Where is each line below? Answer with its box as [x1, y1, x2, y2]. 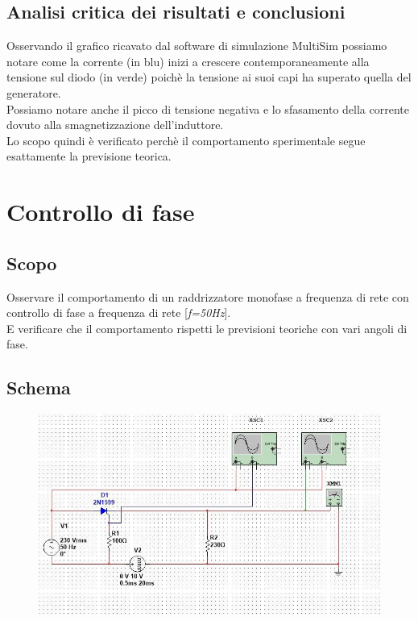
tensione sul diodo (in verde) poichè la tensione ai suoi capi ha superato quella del [6, 69, 412, 85]
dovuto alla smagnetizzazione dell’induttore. [6, 116, 224, 133]
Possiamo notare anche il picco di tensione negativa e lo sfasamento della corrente [6, 100, 409, 117]
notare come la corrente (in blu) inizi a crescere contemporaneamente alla [6, 52, 370, 69]
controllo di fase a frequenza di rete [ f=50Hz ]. [6, 304, 231, 321]
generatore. [6, 84, 61, 101]
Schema [6, 375, 71, 400]
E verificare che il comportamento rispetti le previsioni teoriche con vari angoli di [6, 319, 408, 336]
